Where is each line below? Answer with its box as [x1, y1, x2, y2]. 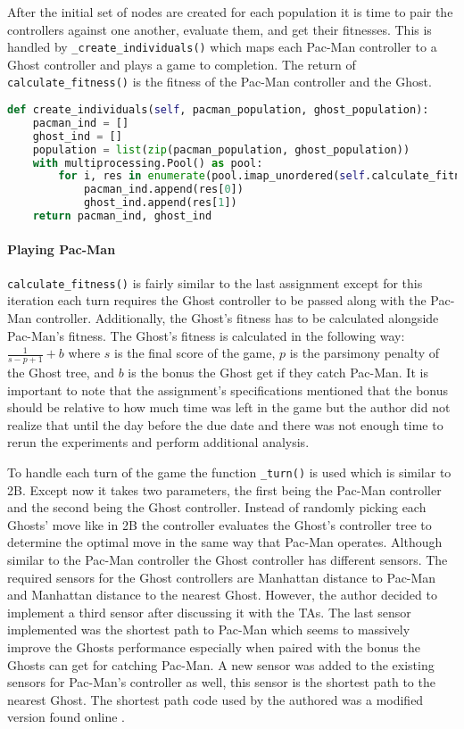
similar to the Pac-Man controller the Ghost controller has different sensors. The [7, 551, 448, 569]
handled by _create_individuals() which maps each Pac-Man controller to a [7, 37, 437, 56]
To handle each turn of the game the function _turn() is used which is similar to [7, 463, 452, 481]
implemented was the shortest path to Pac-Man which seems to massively [7, 620, 410, 639]
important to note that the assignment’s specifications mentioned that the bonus [7, 380, 449, 399]
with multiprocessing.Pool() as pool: [32, 156, 263, 170]
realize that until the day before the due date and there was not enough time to [7, 415, 443, 434]
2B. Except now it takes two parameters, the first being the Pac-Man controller [7, 480, 442, 499]
